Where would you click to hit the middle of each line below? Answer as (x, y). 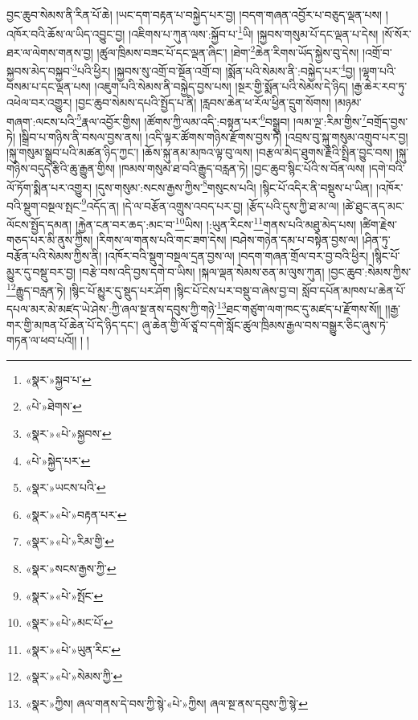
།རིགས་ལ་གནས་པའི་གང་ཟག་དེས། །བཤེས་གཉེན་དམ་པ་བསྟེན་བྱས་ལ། (227, 240)
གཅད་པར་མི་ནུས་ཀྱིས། (50, 240)
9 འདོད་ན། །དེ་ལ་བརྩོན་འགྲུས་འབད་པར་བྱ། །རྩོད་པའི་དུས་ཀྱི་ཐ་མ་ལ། (210, 204)
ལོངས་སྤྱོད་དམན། (39, 224)
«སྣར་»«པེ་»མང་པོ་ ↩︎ (69, 622)
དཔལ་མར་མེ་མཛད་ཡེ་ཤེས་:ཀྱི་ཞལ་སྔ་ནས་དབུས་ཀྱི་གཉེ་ (112, 309)
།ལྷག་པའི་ (377, 70)
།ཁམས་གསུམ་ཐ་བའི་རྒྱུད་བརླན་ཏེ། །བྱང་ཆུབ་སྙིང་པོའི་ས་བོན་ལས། (242, 168)
